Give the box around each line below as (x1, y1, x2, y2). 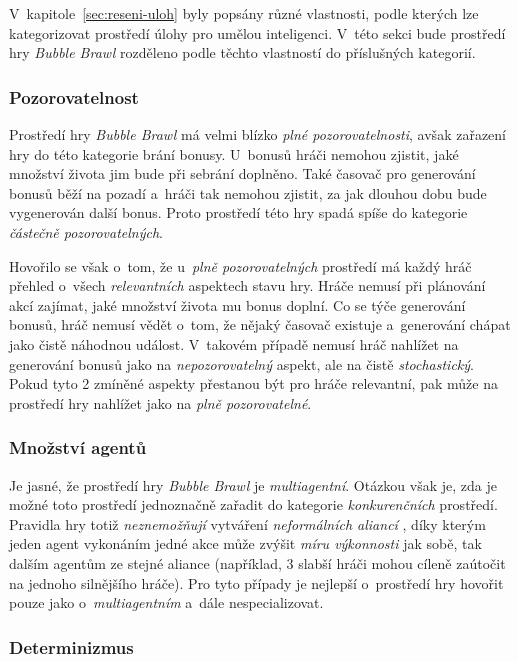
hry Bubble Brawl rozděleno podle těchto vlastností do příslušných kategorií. (9, 42, 476, 63)
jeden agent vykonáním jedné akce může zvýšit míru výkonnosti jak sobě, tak (9, 533, 482, 554)
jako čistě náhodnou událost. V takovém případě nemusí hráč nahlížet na (9, 333, 459, 354)
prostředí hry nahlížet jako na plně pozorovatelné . (9, 392, 312, 413)
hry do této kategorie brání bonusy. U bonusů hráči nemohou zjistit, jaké (9, 143, 459, 164)
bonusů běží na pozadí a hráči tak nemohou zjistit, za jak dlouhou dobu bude (9, 182, 487, 203)
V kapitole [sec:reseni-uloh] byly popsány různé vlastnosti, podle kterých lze (9, 3, 479, 23)
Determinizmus (9, 634, 134, 659)
